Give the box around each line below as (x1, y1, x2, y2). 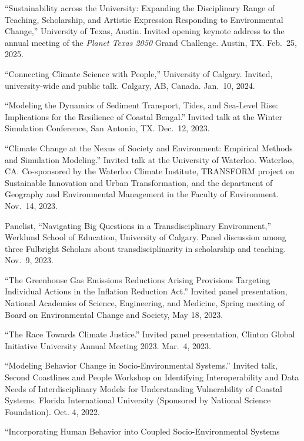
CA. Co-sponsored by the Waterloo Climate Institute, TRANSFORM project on (5, 165, 295, 177)
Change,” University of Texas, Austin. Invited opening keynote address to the (5, 25, 285, 37)
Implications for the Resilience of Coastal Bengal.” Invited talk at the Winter (5, 110, 283, 122)
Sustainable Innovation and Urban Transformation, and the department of (5, 176, 273, 188)
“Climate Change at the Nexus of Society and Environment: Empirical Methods (5, 141, 293, 154)
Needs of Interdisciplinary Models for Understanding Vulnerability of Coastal (5, 382, 282, 394)
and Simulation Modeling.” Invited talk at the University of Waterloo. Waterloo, (5, 153, 295, 165)
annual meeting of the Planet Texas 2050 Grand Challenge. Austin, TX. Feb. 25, (5, 36, 297, 48)
